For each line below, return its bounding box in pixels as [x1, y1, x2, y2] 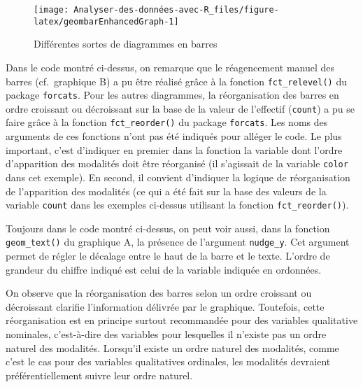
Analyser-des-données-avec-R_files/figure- [73, 5, 279, 15]
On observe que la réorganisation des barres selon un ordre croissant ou [6, 286, 312, 300]
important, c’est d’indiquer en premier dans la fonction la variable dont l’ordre [6, 142, 343, 157]
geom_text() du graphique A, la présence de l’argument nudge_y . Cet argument [6, 234, 350, 249]
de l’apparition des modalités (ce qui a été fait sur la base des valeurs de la [6, 183, 327, 198]
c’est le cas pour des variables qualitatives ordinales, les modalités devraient [6, 354, 331, 369]
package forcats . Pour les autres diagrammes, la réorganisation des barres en [6, 87, 339, 102]
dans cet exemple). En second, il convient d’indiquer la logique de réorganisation [6, 169, 350, 184]
